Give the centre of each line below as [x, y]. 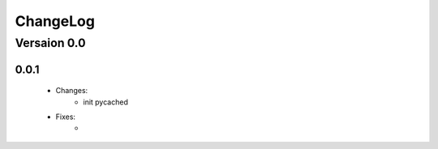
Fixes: [66, 117]
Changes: [72, 91]
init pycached [106, 102]
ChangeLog [55, 21]
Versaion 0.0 [50, 43]
